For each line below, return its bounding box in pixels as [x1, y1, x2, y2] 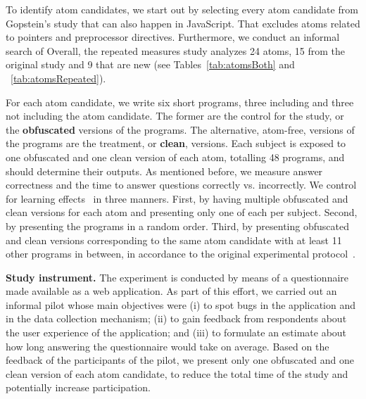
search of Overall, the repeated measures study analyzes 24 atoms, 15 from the [6, 43, 346, 58]
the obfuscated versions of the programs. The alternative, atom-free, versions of [6, 122, 355, 137]
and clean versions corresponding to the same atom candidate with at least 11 [6, 232, 342, 247]
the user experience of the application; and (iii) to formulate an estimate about [6, 325, 347, 340]
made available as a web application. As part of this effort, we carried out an [6, 284, 337, 298]
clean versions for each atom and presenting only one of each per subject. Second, [6, 205, 358, 220]
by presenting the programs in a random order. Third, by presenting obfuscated [6, 218, 349, 233]
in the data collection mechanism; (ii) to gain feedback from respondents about [6, 311, 347, 326]
